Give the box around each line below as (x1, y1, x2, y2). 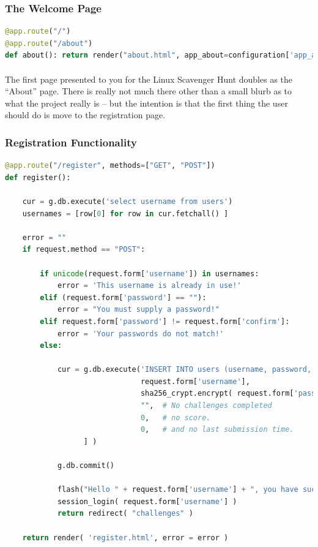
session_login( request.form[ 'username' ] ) (57, 497, 237, 506)
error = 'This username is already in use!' (57, 281, 242, 290)
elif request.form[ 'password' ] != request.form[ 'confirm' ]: (40, 317, 290, 326)
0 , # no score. (140, 413, 211, 422)
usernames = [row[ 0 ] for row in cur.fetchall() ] (22, 209, 229, 218)
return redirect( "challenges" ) (57, 509, 193, 518)
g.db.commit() (57, 461, 114, 470)
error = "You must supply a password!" (57, 305, 220, 314)
